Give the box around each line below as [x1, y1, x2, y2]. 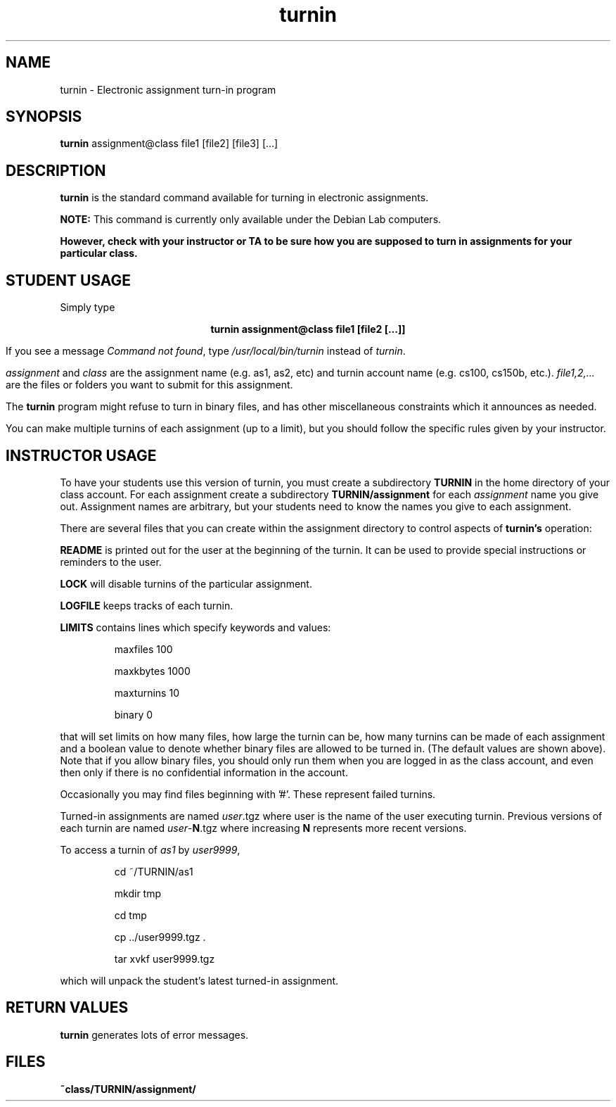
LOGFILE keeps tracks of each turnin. [60, 599, 233, 612]
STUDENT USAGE [6, 271, 131, 289]
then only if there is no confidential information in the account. [60, 766, 348, 778]
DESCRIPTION [6, 161, 106, 179]
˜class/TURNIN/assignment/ [60, 1082, 196, 1095]
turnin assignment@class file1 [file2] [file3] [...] [60, 137, 278, 150]
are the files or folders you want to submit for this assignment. [6, 379, 293, 391]
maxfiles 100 [114, 643, 173, 655]
